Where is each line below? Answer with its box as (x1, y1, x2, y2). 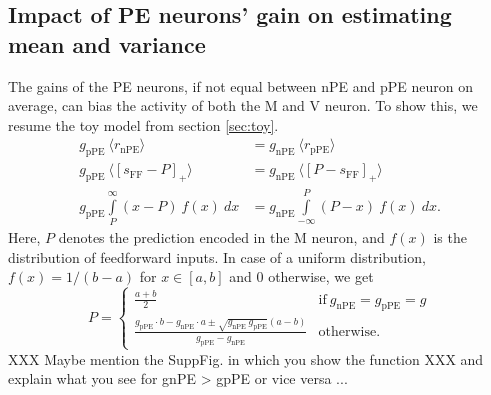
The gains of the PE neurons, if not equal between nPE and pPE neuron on (8, 75, 474, 96)
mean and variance (8, 28, 206, 59)
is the (433, 227, 467, 248)
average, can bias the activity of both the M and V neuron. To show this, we (8, 95, 478, 116)
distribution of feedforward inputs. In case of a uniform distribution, (8, 246, 426, 267)
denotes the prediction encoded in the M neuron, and (58, 227, 385, 248)
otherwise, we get (268, 266, 374, 287)
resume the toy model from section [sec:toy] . (8, 114, 279, 135)
